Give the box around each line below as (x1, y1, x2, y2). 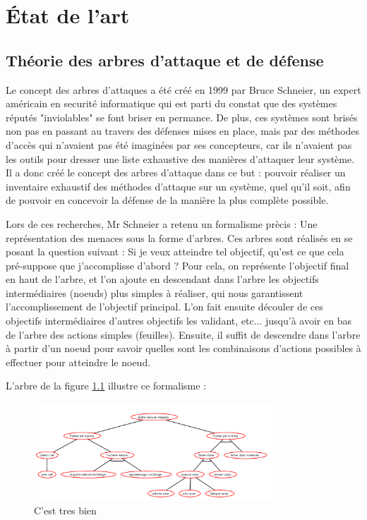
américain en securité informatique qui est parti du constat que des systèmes (6, 96, 337, 111)
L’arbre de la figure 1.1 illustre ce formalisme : (6, 378, 207, 393)
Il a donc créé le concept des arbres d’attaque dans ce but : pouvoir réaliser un (6, 165, 346, 180)
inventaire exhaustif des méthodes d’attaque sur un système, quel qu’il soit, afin (6, 179, 351, 193)
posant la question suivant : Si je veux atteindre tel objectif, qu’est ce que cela (6, 244, 344, 259)
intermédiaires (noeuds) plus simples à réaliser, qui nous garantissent (6, 285, 303, 300)
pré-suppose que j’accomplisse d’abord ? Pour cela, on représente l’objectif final (6, 258, 349, 272)
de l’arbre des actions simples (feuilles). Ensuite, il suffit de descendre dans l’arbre (6, 327, 361, 341)
